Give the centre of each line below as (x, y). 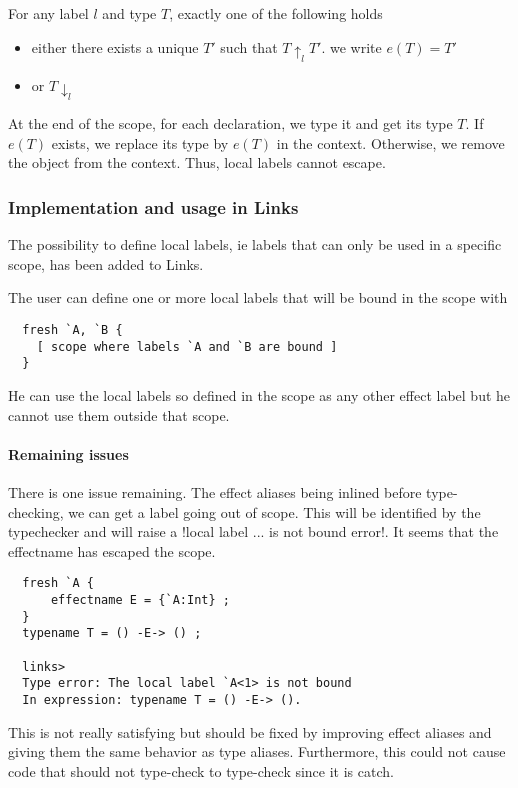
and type (129, 13)
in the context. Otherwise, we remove (390, 142)
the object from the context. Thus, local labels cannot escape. (197, 162)
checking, (36, 511)
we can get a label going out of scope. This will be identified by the (274, 511)
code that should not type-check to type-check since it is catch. (201, 770)
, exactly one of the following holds (276, 13)
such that (249, 46)
